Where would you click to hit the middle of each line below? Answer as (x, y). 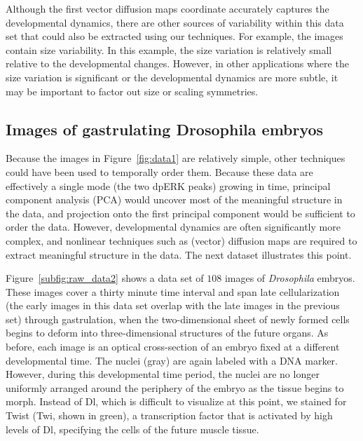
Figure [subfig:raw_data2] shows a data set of (105, 278)
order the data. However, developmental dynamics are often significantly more (173, 227)
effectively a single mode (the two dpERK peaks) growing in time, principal (168, 185)
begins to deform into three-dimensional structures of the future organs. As (167, 333)
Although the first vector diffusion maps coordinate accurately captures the (167, 8)
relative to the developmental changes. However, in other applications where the (177, 63)
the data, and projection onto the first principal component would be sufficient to (180, 213)
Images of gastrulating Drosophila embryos (165, 129)
